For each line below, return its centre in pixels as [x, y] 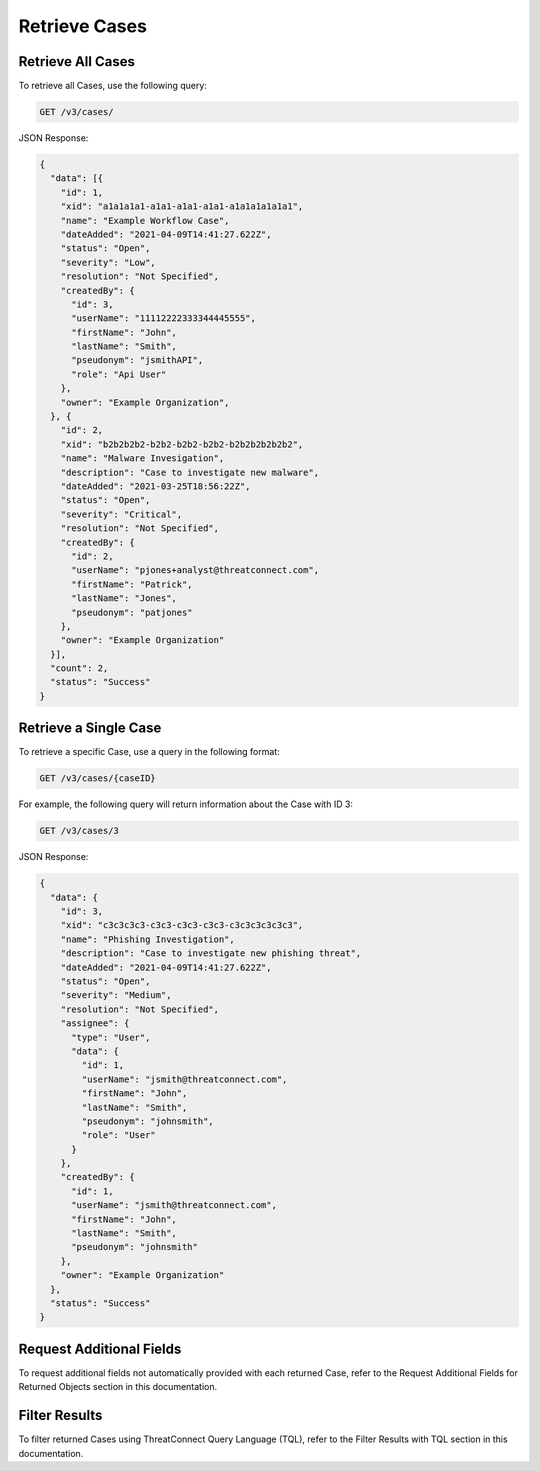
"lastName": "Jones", [124, 598]
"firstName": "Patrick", [132, 584]
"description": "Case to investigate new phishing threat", [211, 953]
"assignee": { [95, 1023]
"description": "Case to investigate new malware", [190, 472]
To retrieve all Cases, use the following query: [112, 86]
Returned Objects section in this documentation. [118, 1387]
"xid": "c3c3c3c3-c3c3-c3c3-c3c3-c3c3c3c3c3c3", [182, 925]
